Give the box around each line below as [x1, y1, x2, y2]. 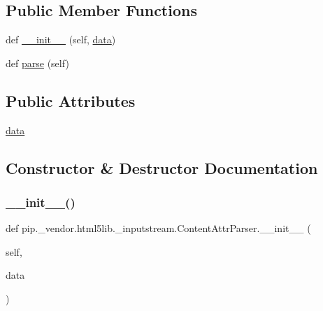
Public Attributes [6, 89, 136, 111]
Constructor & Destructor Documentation [6, 157, 318, 178]
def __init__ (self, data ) [6, 32, 116, 47]
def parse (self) [6, 55, 69, 70]
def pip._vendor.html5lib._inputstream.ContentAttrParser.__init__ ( [6, 221, 311, 236]
